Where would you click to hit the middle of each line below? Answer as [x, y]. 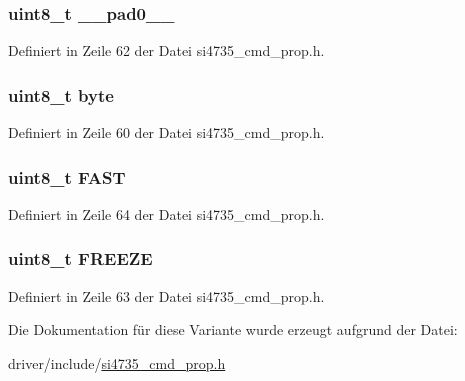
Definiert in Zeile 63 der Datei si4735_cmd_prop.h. [166, 295]
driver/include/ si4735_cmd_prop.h [117, 362]
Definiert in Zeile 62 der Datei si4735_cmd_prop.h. [166, 50]
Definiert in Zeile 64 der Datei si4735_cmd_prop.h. [166, 213]
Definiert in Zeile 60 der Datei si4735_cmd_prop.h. [166, 132]
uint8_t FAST [67, 176]
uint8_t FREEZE [80, 258]
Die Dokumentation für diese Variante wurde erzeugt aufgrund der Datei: [233, 329]
